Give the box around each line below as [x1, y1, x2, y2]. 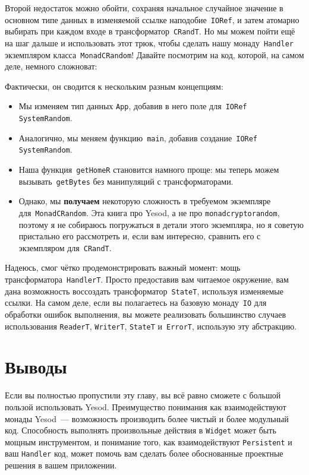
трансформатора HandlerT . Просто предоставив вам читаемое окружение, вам [5, 273, 289, 286]
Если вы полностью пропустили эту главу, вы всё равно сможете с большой [5, 389, 281, 401]
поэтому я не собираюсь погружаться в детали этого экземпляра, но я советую [18, 218, 304, 230]
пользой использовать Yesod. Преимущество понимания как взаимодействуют [5, 400, 286, 413]
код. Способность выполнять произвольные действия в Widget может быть [5, 424, 276, 436]
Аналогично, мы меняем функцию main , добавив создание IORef [18, 131, 258, 144]
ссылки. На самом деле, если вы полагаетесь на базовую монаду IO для [5, 296, 267, 309]
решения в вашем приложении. [5, 459, 117, 471]
